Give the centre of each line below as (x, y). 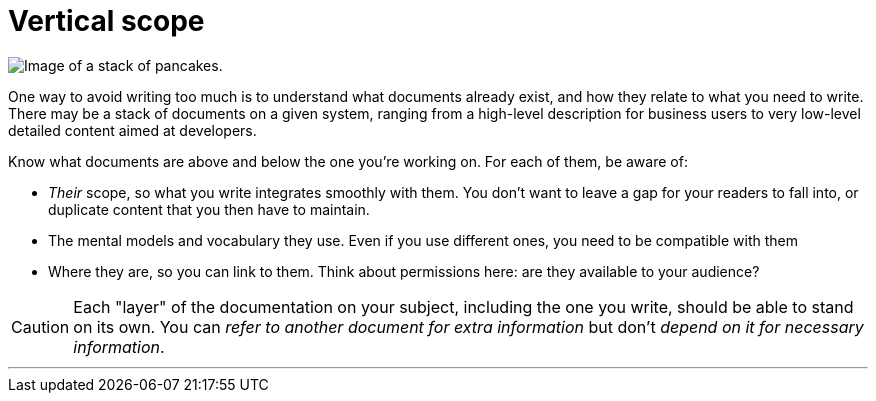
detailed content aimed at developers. (132, 130)
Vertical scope (106, 21)
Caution (40, 326)
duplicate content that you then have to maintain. (209, 209)
